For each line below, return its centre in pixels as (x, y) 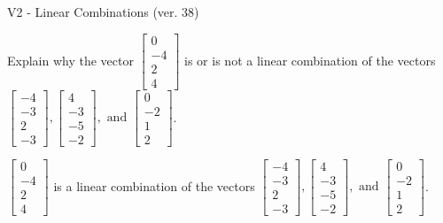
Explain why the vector (70, 60)
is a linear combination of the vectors (154, 185)
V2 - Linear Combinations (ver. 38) (103, 12)
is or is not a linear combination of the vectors (310, 60)
